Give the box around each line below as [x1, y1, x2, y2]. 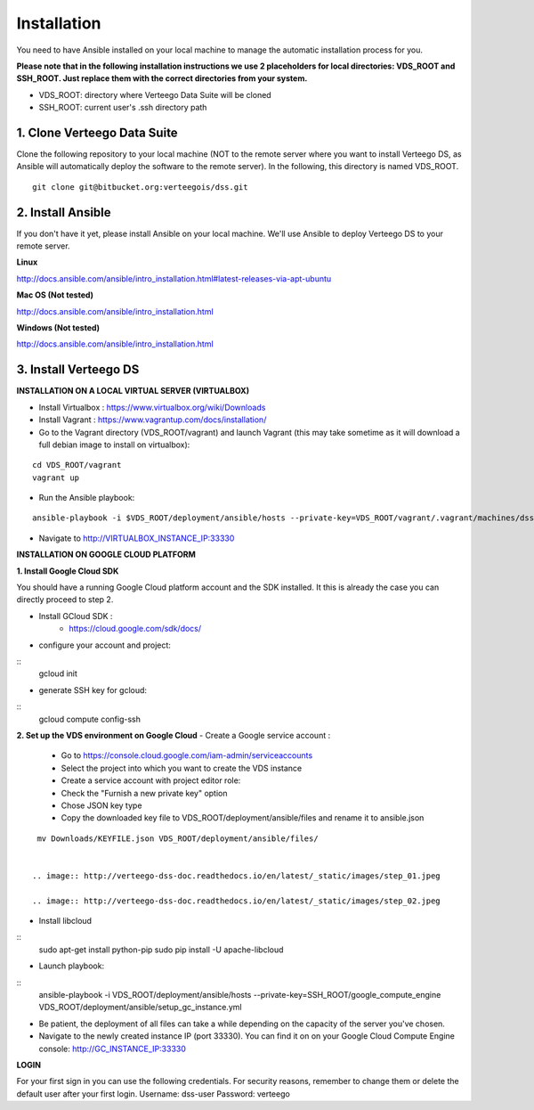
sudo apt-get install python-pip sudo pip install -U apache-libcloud [38, 944, 284, 955]
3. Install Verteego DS [16, 362, 140, 378]
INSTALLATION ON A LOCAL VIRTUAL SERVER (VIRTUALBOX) [16, 386, 249, 396]
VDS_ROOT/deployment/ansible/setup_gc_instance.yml [38, 1002, 242, 1013]
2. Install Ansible [16, 205, 111, 220]
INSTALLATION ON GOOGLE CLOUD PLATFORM [16, 549, 196, 560]
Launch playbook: [38, 960, 105, 971]
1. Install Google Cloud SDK [16, 566, 119, 576]
